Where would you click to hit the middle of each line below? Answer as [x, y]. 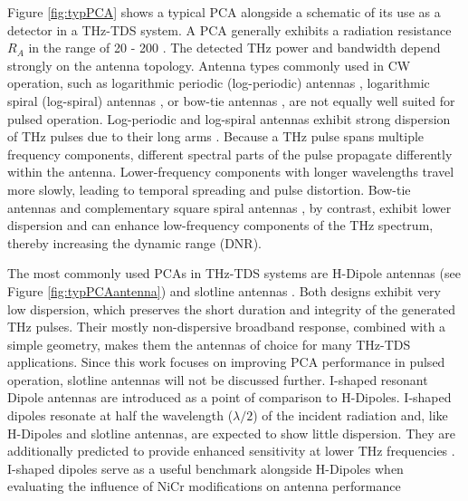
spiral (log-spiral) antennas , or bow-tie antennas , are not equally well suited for [231, 100]
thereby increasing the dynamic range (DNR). [134, 242]
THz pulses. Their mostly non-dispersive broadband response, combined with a [227, 327]
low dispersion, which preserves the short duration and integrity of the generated [231, 308]
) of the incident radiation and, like [350, 415]
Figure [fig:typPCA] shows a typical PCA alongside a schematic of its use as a [224, 12]
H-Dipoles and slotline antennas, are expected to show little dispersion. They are [232, 433]
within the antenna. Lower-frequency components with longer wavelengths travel [231, 172]
